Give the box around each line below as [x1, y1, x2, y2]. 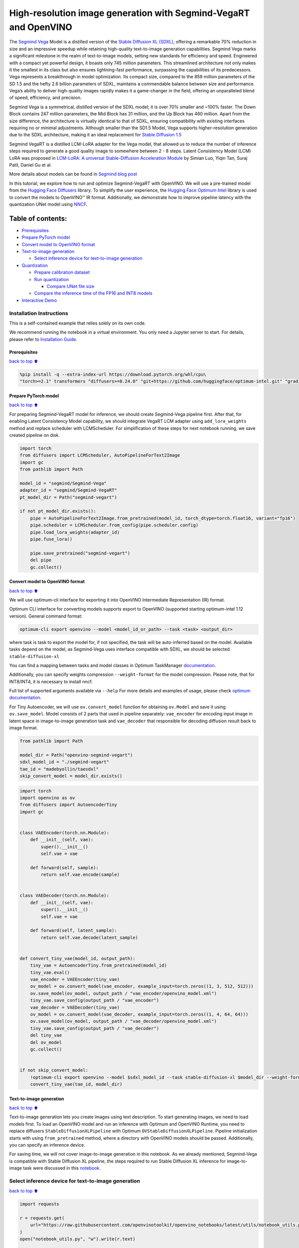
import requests [19, 1201, 60, 1207]
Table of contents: [9, 214, 67, 223]
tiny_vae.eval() [30, 969, 70, 975]
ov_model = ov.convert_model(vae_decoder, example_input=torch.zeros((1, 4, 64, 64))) [30, 1011, 249, 1017]
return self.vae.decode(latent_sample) [40, 935, 138, 940]
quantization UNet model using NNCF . [9, 201, 88, 207]
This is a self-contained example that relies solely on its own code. [9, 320, 146, 326]
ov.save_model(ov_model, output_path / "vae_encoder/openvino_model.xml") [30, 990, 217, 996]
